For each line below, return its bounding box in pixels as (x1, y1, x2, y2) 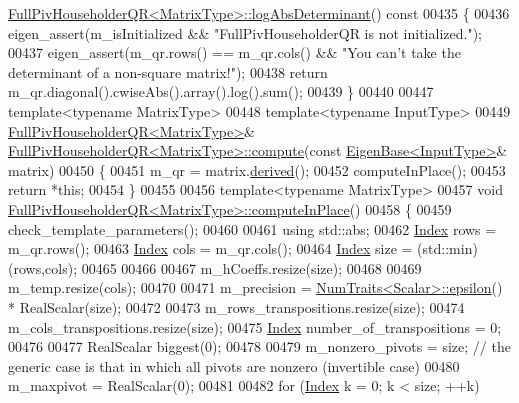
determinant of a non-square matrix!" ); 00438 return (8, 61, 328, 82)
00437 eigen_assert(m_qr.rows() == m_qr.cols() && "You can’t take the (8, 42, 461, 63)
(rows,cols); (8, 257, 78, 278)
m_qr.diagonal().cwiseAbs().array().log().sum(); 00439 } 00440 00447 (8, 81, 434, 102)
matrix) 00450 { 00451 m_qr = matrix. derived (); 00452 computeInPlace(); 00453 (8, 159, 506, 180)
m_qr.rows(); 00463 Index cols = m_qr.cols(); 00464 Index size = (8, 238, 413, 259)
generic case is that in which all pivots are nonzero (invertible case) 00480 (8, 355, 460, 376)
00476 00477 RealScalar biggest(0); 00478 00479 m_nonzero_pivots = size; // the (8, 336, 511, 357)
